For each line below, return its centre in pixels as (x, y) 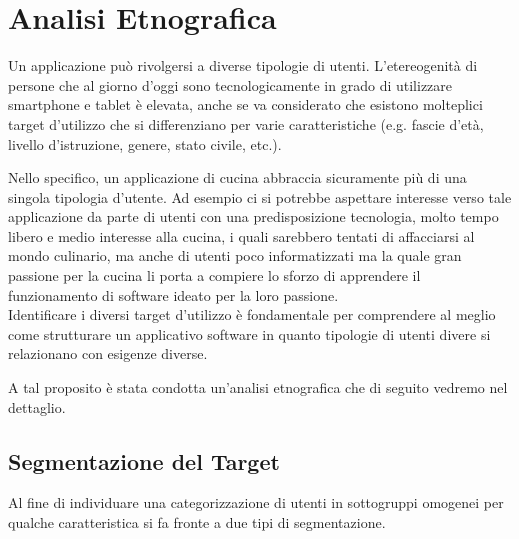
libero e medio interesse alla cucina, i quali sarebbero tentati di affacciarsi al (241, 235)
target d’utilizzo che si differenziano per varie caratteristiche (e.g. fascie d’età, (246, 123)
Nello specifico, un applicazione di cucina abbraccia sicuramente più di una (237, 177)
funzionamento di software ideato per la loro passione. (173, 294)
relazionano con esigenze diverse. (108, 353)
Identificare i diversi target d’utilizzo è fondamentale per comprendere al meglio (252, 314)
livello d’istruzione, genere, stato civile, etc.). (145, 143)
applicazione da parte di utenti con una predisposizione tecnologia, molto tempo (253, 216)
